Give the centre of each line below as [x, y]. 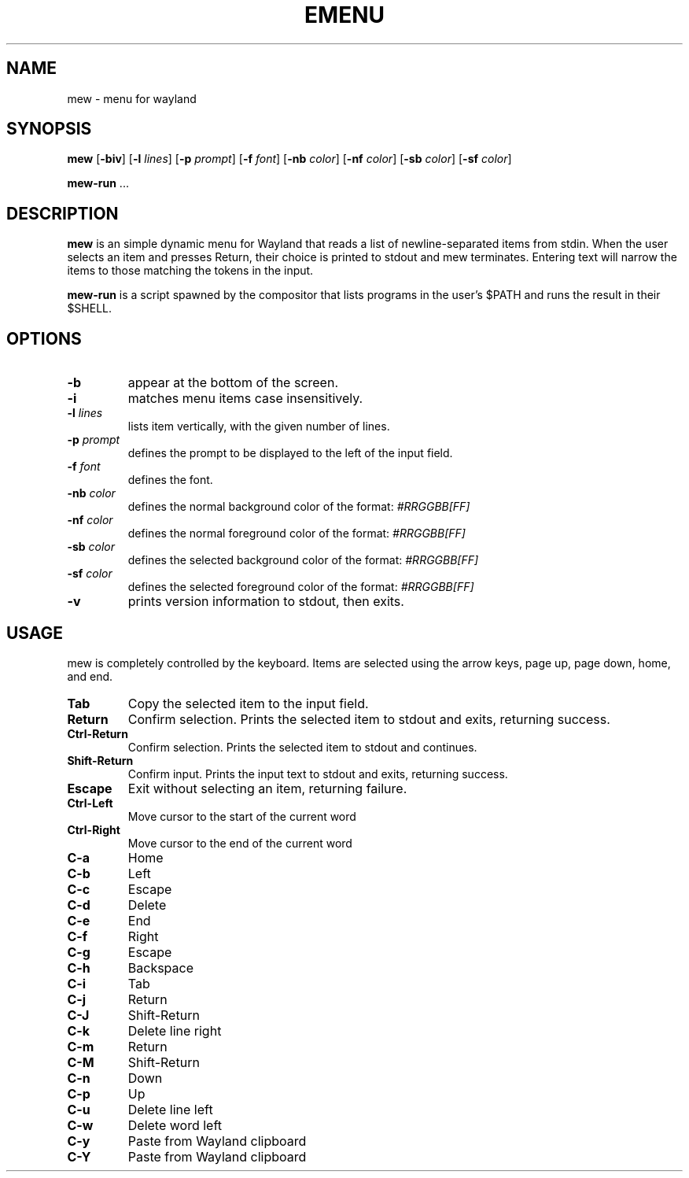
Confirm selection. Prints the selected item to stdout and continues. [302, 747]
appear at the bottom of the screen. [233, 383]
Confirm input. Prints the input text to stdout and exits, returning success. [318, 774]
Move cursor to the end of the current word [240, 843]
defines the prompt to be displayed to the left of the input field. [290, 453]
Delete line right [175, 1030]
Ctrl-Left [90, 803]
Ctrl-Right [94, 829]
